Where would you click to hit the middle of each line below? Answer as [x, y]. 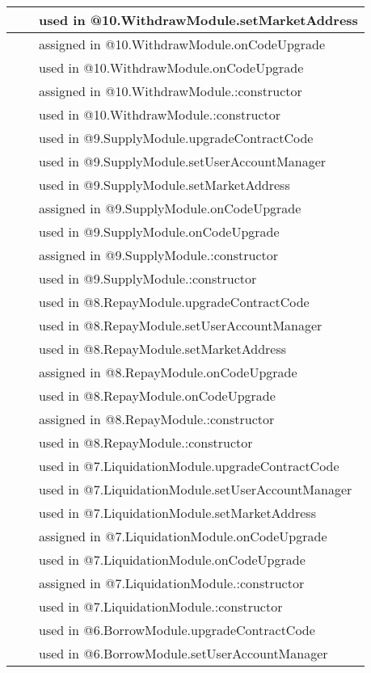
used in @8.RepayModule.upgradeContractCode [174, 302]
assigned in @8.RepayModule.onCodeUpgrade [168, 372]
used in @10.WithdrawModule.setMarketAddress [198, 20]
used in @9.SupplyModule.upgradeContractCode [176, 138]
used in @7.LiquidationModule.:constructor [161, 606]
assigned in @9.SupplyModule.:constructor [158, 255]
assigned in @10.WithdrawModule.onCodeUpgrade [182, 44]
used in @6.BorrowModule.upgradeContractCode [177, 630]
